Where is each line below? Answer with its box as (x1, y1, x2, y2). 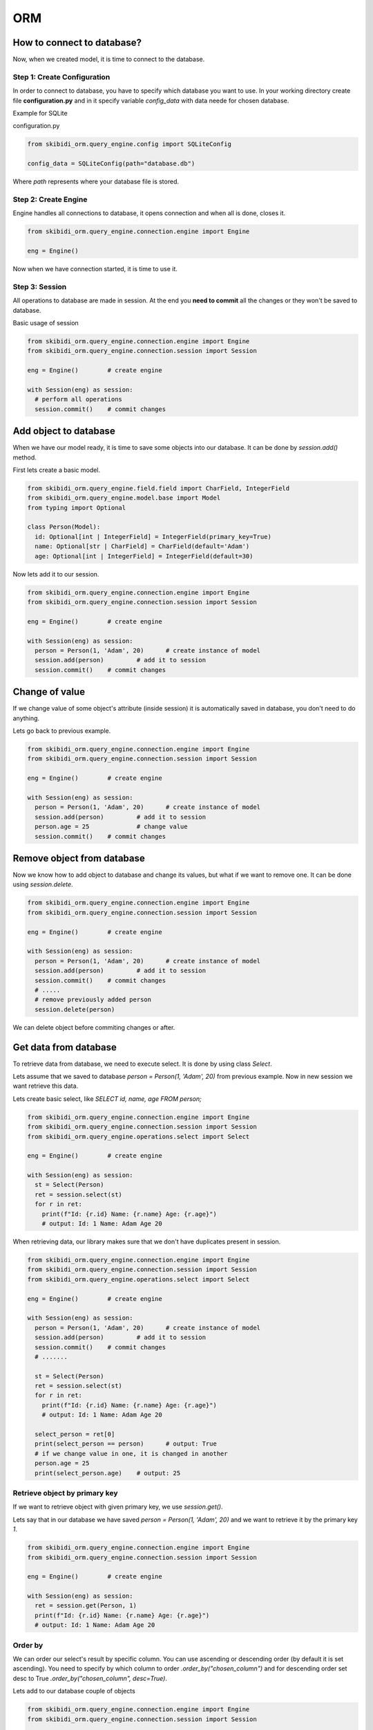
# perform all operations (35, 395, 122, 403)
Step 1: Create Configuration (12, 72, 111, 82)
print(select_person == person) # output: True (35, 1440, 217, 1448)
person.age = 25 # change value (35, 823, 188, 830)
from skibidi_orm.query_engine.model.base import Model (27, 494, 221, 502)
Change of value (12, 686, 86, 698)
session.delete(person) (35, 1005, 115, 1013)
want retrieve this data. (12, 1082, 79, 1090)
